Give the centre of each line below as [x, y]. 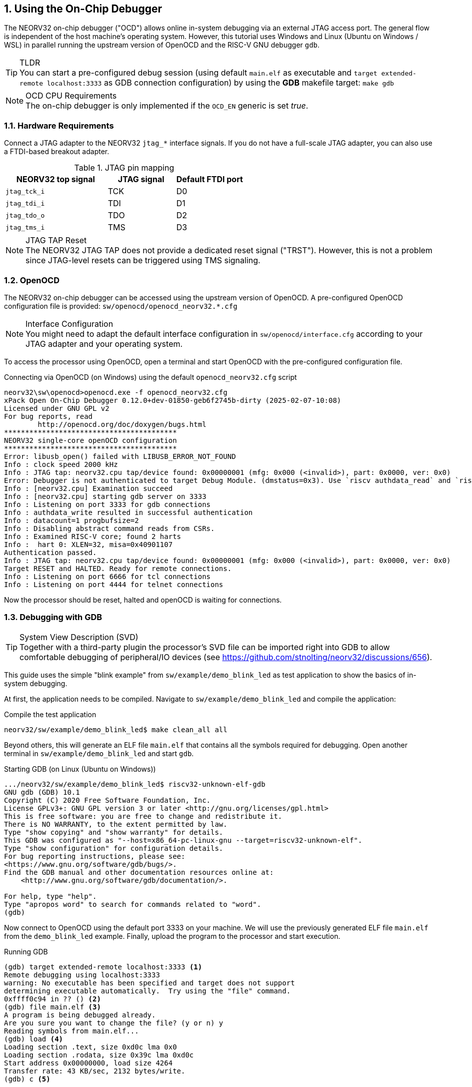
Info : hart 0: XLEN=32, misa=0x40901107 [88, 544]
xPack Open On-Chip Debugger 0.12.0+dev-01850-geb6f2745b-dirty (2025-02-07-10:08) [173, 400]
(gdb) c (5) [27, 1079]
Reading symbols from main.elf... [71, 1031]
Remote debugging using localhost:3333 [82, 975]
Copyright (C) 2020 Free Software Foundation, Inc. [107, 800]
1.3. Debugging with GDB [53, 617]
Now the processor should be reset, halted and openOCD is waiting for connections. [143, 600]
